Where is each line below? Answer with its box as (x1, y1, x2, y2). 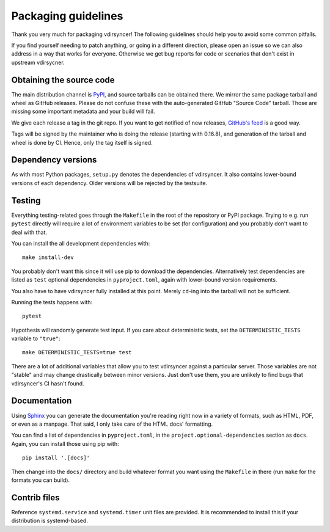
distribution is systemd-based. (11, 517, 89, 525)
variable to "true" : (11, 335, 61, 342)
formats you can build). (11, 476, 70, 484)
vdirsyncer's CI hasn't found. (11, 379, 85, 387)
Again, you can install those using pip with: (11, 440, 119, 447)
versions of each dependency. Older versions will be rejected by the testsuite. (11, 179, 208, 186)
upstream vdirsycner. (11, 59, 65, 66)
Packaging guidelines (11, 9, 123, 23)
